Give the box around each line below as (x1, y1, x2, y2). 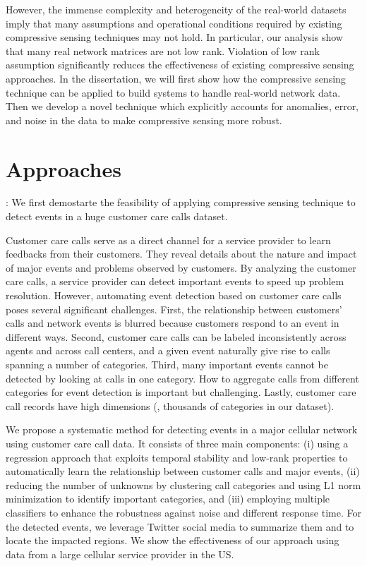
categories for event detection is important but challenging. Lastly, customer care (6, 385, 356, 399)
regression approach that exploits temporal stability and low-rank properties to (6, 450, 348, 464)
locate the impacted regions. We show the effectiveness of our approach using (6, 533, 339, 548)
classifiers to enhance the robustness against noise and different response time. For (6, 505, 361, 519)
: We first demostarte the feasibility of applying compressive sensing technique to (6, 195, 356, 210)
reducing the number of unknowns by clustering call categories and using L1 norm (6, 477, 361, 492)
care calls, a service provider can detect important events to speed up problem (6, 274, 344, 289)
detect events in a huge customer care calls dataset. (6, 209, 228, 224)
